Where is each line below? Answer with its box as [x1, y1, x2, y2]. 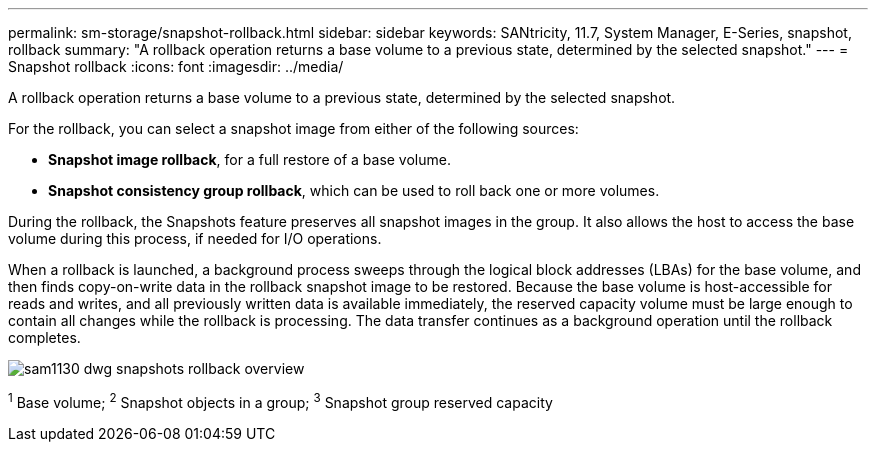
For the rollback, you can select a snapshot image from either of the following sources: [8, 120, 579, 137]
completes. [8, 329, 81, 346]
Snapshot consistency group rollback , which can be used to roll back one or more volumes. [48, 182, 660, 199]
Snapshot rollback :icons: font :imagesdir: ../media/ [8, 58, 344, 75]
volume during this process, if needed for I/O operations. [8, 230, 382, 247]
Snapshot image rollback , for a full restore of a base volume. [48, 151, 451, 168]
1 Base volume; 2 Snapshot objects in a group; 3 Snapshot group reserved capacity [8, 391, 553, 411]
